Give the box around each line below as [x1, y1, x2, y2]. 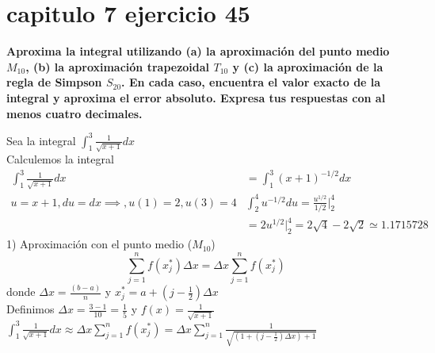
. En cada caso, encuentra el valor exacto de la [121, 74, 381, 90]
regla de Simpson [6, 74, 102, 90]
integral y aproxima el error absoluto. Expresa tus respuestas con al [6, 89, 386, 106]
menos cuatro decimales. [6, 105, 143, 121]
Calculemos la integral [6, 151, 114, 167]
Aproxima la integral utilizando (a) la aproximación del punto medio [6, 43, 390, 59]
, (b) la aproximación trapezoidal [25, 58, 210, 75]
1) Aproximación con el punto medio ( [6, 236, 193, 252]
